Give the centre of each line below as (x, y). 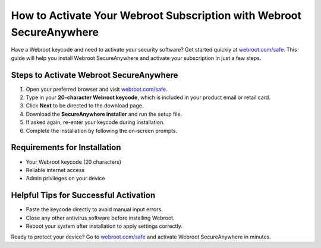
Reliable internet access (55, 170)
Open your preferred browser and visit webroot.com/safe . (97, 89)
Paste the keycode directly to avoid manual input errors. (94, 209)
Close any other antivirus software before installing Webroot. (100, 218)
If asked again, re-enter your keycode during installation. (95, 122)
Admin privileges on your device (65, 179)
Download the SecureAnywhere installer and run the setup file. (104, 114)
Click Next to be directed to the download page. (85, 106)
